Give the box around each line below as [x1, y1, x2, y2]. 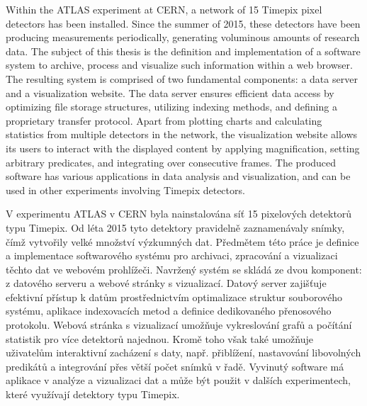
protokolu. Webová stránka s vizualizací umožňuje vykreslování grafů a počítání [6, 317, 352, 332]
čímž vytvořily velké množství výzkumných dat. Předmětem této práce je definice [6, 234, 359, 249]
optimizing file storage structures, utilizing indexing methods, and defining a [6, 99, 337, 114]
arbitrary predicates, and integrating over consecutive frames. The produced [6, 154, 337, 169]
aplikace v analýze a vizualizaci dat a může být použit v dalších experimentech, [6, 373, 351, 388]
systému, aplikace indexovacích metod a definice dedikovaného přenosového [6, 303, 332, 318]
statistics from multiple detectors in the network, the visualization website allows [6, 127, 358, 142]
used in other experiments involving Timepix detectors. [6, 182, 245, 197]
